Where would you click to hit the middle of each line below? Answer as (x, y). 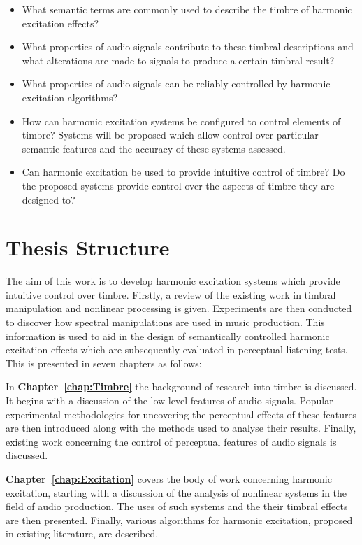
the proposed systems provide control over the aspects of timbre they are (178, 185)
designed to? (49, 199)
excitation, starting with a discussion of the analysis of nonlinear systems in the (176, 492)
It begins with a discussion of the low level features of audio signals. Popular (169, 400)
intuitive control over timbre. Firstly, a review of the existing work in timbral (171, 294)
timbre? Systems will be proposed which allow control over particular (170, 135)
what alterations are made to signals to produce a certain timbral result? (178, 60)
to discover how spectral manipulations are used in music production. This (165, 322)
